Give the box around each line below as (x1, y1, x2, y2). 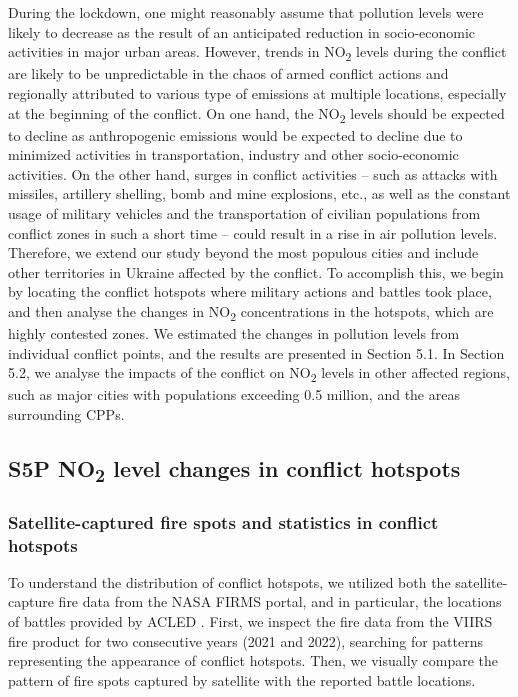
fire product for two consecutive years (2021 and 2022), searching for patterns (8, 630, 484, 651)
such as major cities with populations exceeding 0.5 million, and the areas (8, 384, 460, 405)
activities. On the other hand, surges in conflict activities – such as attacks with (8, 163, 498, 184)
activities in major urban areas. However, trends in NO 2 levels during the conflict (8, 41, 507, 64)
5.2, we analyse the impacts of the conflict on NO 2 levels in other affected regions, (8, 362, 511, 386)
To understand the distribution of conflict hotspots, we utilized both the (8, 571, 451, 592)
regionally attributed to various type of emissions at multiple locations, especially (8, 82, 507, 103)
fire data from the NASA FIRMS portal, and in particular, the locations (58, 591, 502, 612)
